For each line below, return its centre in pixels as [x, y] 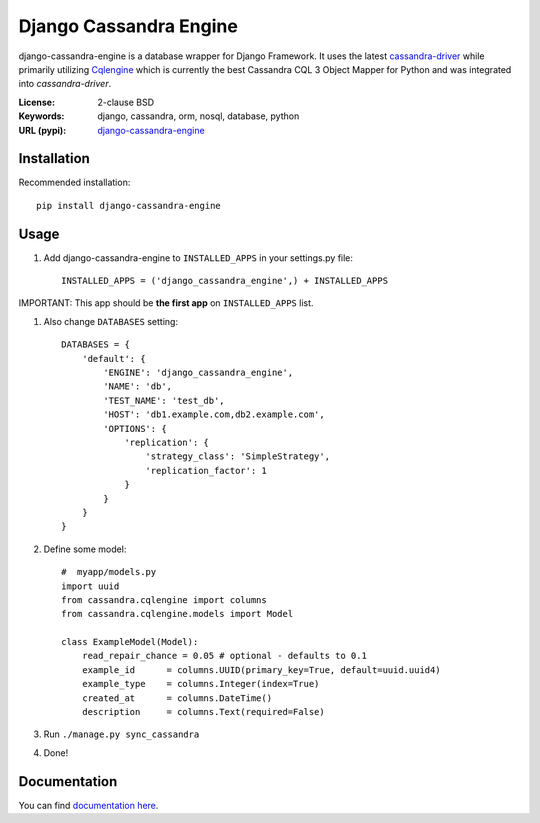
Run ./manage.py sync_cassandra [121, 734]
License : [36, 102]
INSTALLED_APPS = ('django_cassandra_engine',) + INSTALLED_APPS [225, 281]
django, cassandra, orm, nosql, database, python [198, 116]
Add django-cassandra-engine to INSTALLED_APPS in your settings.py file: [198, 257]
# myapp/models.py [109, 572]
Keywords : [41, 116]
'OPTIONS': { [135, 428]
